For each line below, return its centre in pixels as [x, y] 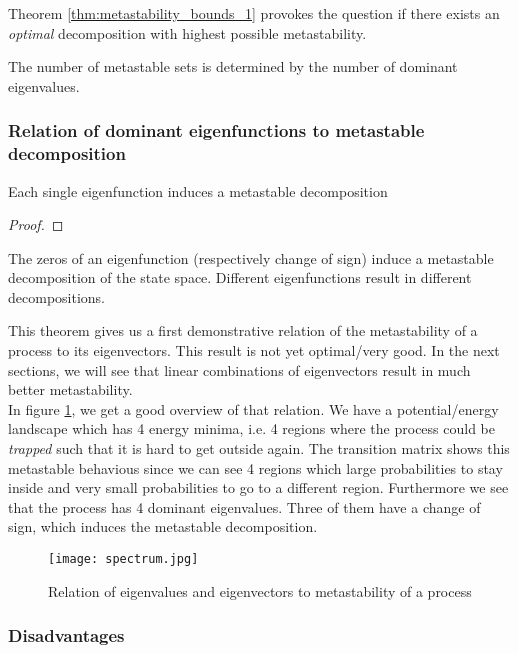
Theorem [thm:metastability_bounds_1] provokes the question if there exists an [254, 13]
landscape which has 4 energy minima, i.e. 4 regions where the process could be [252, 428]
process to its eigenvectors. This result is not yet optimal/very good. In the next [254, 350]
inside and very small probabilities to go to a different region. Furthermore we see [258, 487]
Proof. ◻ [36, 224]
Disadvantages [66, 635]
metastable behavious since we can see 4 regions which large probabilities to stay [255, 467]
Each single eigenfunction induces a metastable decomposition [198, 190]
